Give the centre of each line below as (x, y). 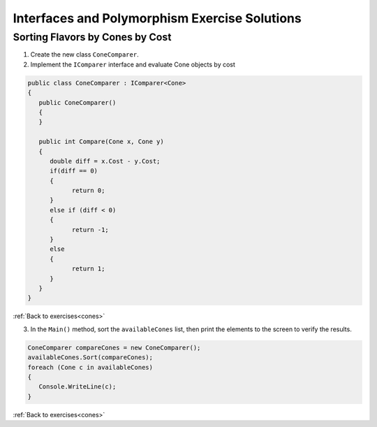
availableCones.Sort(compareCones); (90, 357)
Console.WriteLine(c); (77, 387)
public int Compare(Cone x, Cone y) (101, 142)
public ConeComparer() (77, 102)
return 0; (88, 191)
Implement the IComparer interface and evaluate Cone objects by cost (133, 64)
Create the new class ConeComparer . (84, 55)
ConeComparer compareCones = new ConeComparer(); (114, 347)
